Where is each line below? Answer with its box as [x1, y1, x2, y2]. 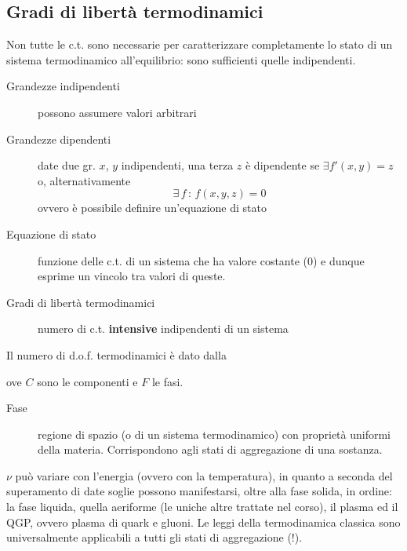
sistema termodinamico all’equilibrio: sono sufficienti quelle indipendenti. [6, 51, 356, 68]
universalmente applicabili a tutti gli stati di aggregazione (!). [6, 529, 303, 546]
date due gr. [38, 157, 96, 173]
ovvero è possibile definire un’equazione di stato [38, 199, 267, 216]
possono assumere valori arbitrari [38, 104, 197, 120]
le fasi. [151, 373, 184, 389]
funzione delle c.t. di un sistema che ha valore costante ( [38, 252, 308, 268]
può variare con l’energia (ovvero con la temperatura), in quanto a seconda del [15, 467, 393, 483]
